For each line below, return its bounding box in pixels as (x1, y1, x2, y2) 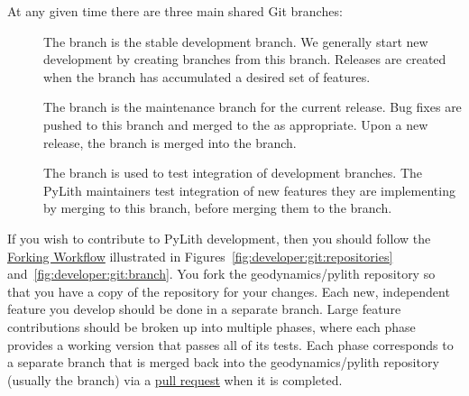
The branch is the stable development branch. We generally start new (43, 32, 428, 51)
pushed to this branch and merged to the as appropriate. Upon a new (43, 115, 428, 134)
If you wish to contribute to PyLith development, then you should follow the (7, 228, 431, 247)
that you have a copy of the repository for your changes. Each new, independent (7, 281, 450, 300)
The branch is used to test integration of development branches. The (43, 163, 423, 182)
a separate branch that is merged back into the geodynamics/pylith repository (7, 353, 439, 372)
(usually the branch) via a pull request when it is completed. (7, 370, 343, 389)
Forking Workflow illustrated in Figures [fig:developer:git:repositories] (7, 246, 393, 265)
